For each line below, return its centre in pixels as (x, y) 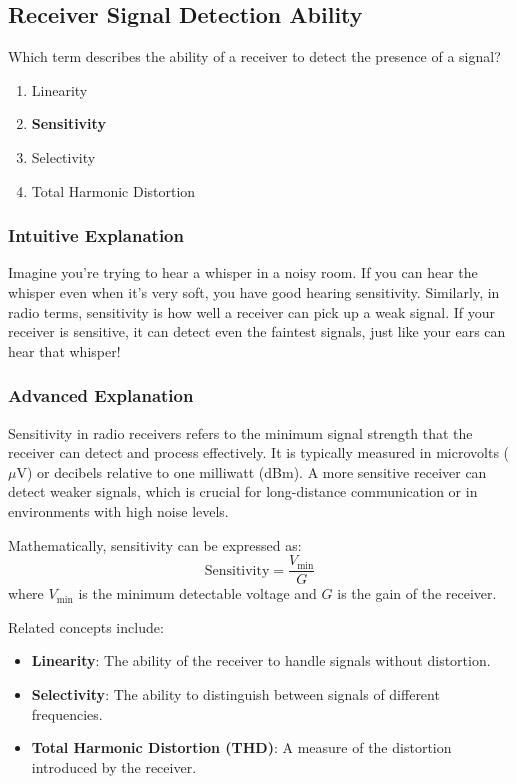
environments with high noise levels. (118, 510)
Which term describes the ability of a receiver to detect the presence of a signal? (254, 56)
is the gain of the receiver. (417, 593)
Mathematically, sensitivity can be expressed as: (155, 544)
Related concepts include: (86, 626)
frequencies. (67, 713)
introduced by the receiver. (114, 766)
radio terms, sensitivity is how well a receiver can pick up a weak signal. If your (252, 311)
